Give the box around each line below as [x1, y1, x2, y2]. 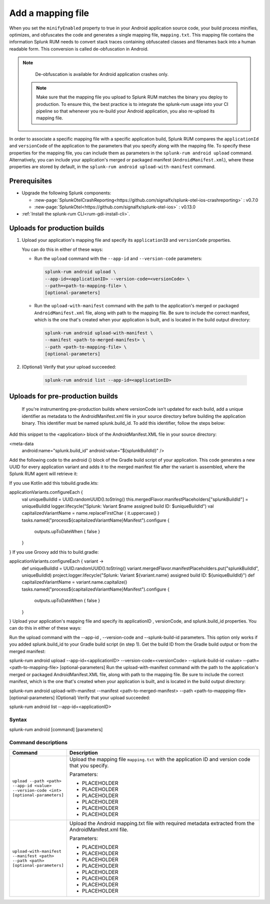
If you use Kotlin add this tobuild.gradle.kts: [9, 480, 98, 486]
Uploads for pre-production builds [9, 392, 118, 400]
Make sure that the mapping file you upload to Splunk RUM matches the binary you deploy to [36, 94, 228, 100]
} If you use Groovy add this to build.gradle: [9, 549, 99, 555]
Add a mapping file [9, 7, 89, 18]
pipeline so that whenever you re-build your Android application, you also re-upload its [36, 108, 215, 114]
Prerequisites [9, 177, 52, 185]
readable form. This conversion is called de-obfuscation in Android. [9, 45, 148, 52]
